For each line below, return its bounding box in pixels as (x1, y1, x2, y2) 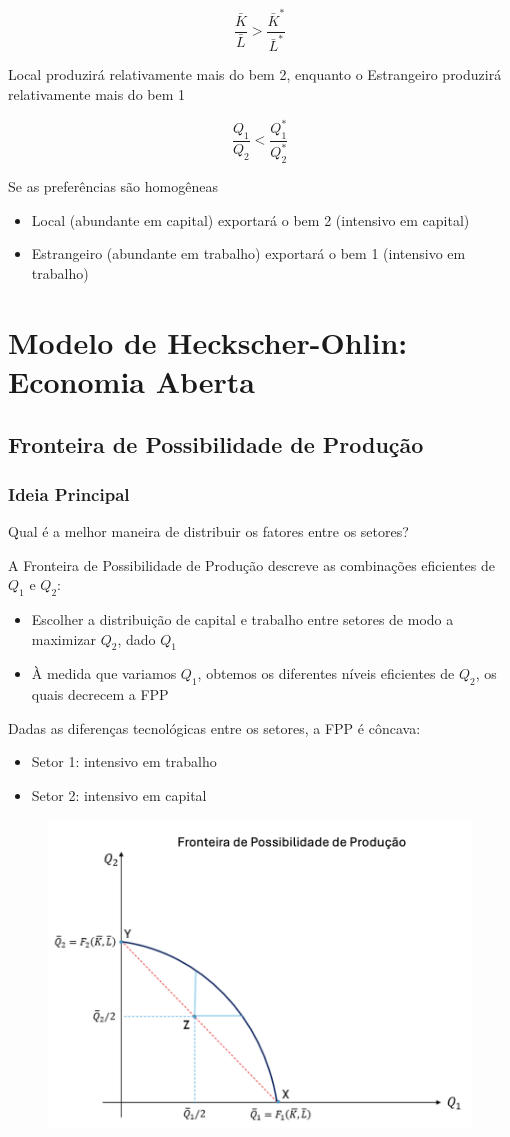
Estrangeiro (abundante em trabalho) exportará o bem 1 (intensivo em (31, 243, 466, 264)
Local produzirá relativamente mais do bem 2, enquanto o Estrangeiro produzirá (8, 64, 502, 85)
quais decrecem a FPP (31, 684, 169, 705)
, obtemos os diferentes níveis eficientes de (197, 663, 455, 684)
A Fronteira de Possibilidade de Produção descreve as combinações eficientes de (8, 554, 495, 575)
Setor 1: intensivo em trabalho (31, 751, 217, 772)
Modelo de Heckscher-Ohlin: (8, 321, 408, 362)
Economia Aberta (8, 360, 256, 401)
